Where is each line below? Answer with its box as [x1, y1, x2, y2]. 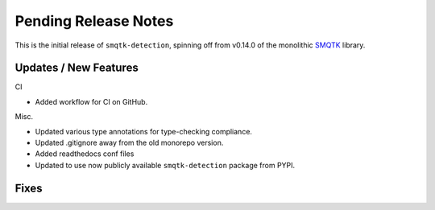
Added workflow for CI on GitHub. [35, 97, 148, 106]
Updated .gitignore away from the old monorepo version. [35, 138, 224, 148]
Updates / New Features [14, 61, 139, 75]
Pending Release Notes [14, 12, 174, 30]
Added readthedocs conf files [35, 149, 135, 159]
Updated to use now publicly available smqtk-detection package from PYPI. [35, 160, 296, 170]
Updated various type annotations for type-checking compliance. [35, 126, 253, 136]
